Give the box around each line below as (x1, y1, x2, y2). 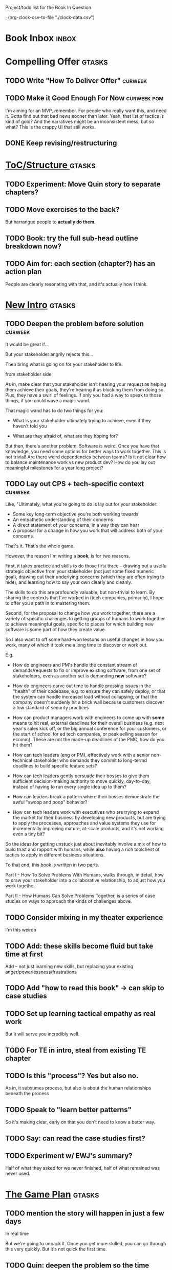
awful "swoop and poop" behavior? (12, 799, 88, 806)
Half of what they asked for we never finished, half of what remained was (5, 1165, 160, 1171)
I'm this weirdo (5, 927, 37, 933)
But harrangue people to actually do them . (5, 219, 96, 225)
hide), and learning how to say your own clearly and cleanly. (5, 579, 132, 585)
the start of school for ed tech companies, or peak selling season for (12, 731, 158, 737)
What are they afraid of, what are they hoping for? (12, 433, 118, 439)
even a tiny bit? (12, 831, 45, 837)
